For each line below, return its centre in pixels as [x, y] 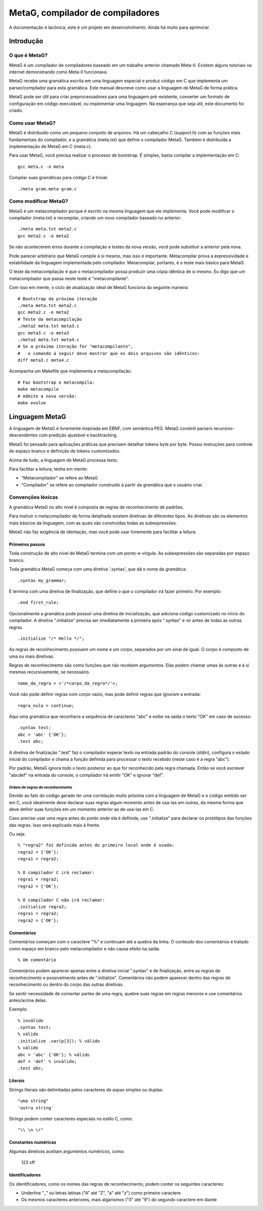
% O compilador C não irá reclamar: [61, 900]
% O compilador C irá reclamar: [56, 873]
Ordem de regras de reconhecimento [41, 787]
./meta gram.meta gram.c [47, 189]
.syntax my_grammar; [42, 580]
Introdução [26, 41]
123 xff [28, 1163]
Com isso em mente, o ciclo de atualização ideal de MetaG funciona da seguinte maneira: [99, 288]
